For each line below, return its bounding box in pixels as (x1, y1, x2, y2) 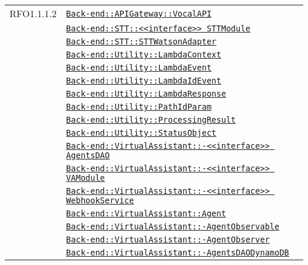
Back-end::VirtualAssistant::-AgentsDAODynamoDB (66, 248, 290, 257)
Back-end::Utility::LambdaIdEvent (66, 76, 222, 85)
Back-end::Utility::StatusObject (66, 128, 217, 138)
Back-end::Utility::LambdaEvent (66, 63, 212, 72)
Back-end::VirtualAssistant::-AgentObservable (66, 222, 280, 231)
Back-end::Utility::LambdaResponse (66, 89, 226, 98)
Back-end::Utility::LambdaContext (66, 50, 222, 59)
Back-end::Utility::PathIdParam (66, 102, 212, 111)
